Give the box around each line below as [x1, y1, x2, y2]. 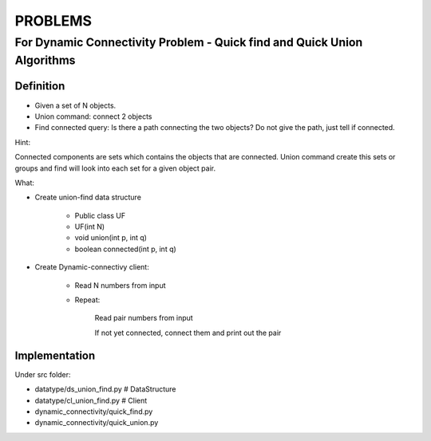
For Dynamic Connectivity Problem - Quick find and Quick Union [14, 35, 363, 49]
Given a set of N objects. [34, 100, 117, 110]
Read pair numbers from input [94, 313, 193, 323]
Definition [14, 80, 65, 93]
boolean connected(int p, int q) [74, 244, 177, 254]
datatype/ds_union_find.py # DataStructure [34, 384, 176, 394]
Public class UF [74, 211, 126, 220]
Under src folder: [14, 369, 71, 379]
